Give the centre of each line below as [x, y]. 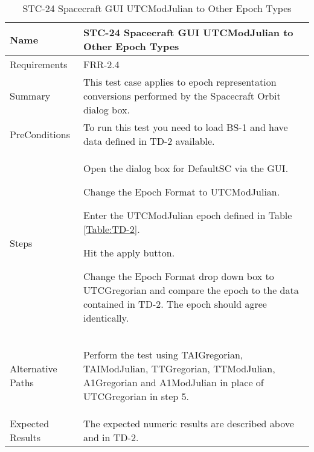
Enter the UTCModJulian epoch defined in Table [188, 215]
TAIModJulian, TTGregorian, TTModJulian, [179, 368]
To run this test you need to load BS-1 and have [186, 127]
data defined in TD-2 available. [149, 141]
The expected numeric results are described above [189, 423]
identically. [106, 318]
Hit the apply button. [129, 253]
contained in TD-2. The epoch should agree [175, 304]
